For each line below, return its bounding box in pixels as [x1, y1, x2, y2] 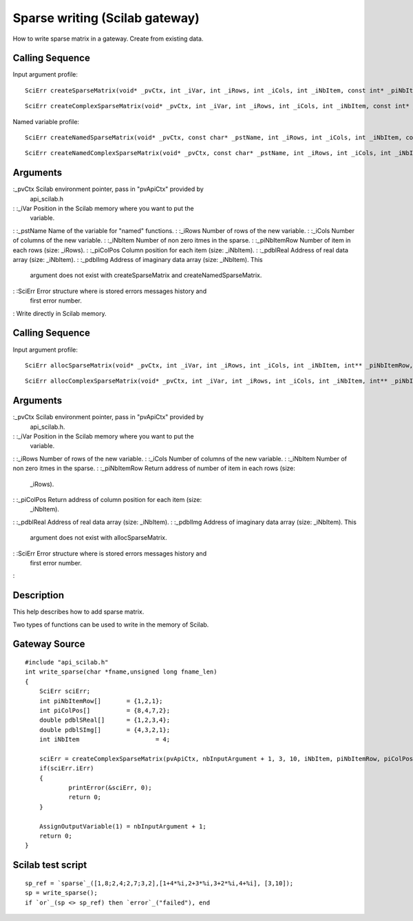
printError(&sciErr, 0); [68, 784, 153, 792]
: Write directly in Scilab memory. [12, 309, 107, 317]
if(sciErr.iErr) [39, 765, 94, 772]
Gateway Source [12, 638, 85, 650]
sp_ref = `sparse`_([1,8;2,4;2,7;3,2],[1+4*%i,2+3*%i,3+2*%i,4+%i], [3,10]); [25, 879, 294, 887]
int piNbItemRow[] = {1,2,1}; [39, 697, 163, 705]
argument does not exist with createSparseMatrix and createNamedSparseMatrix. [30, 271, 262, 279]
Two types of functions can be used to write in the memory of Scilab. [12, 620, 209, 629]
